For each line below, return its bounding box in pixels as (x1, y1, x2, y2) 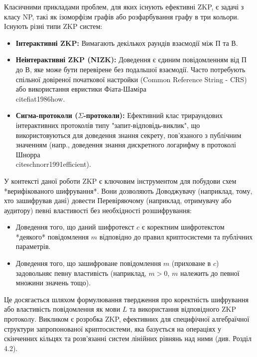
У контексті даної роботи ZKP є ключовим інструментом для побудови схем (4, 175, 237, 186)
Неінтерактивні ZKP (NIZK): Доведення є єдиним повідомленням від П (15, 54, 247, 65)
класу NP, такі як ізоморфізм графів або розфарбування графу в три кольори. (4, 11, 239, 21)
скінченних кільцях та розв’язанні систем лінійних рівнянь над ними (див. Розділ (4, 333, 252, 344)
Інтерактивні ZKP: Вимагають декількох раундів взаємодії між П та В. (15, 37, 238, 48)
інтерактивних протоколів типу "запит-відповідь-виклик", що (15, 119, 200, 130)
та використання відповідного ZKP (129, 304, 236, 314)
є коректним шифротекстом (141, 222, 225, 232)
